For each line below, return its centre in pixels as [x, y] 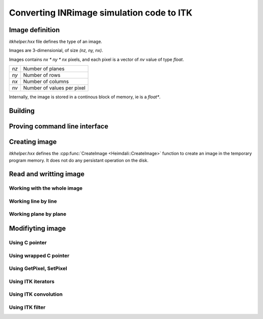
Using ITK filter [27, 307]
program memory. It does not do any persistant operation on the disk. [79, 160]
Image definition [35, 30]
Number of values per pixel [54, 88]
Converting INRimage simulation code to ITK [101, 13]
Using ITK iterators [32, 281]
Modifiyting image [38, 229]
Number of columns [46, 82]
